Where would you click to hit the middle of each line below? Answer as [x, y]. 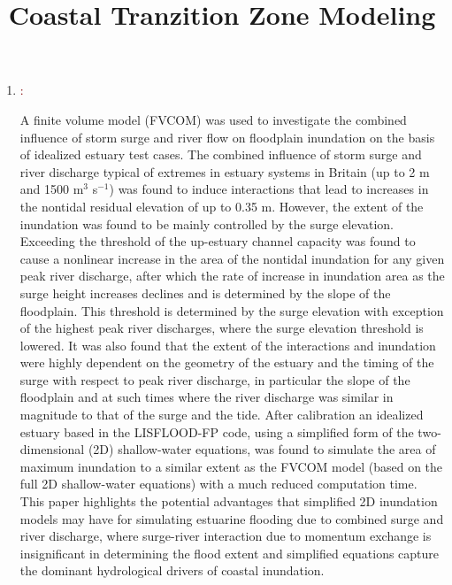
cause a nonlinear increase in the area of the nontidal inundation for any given [232, 258]
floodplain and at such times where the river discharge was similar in [207, 397]
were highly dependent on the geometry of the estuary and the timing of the [227, 362]
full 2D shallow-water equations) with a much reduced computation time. [218, 484]
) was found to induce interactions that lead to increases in [269, 189]
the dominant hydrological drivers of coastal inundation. [172, 570]
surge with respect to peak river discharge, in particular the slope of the [215, 379]
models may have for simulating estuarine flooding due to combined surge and [232, 518]
